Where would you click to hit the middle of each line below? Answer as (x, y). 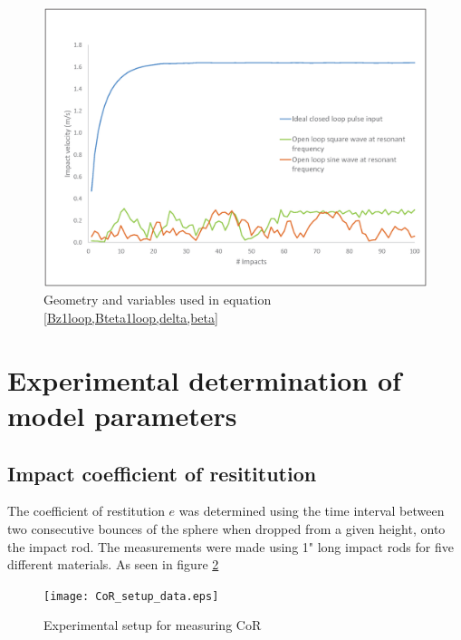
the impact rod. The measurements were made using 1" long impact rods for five (230, 546)
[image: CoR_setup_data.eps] (131, 596)
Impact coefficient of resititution (162, 473)
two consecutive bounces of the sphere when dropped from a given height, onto (226, 529)
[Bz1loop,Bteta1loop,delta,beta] (131, 318)
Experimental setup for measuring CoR (153, 625)
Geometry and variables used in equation (158, 300)
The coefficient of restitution (86, 511)
